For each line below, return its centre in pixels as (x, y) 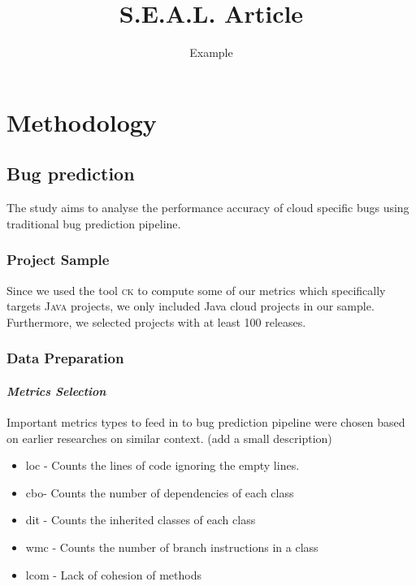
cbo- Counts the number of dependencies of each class (160, 492)
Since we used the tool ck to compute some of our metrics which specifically (196, 290)
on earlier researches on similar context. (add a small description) (169, 438)
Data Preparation (65, 358)
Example (211, 52)
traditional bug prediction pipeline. (94, 223)
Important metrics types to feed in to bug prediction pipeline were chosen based (206, 421)
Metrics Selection (56, 391)
